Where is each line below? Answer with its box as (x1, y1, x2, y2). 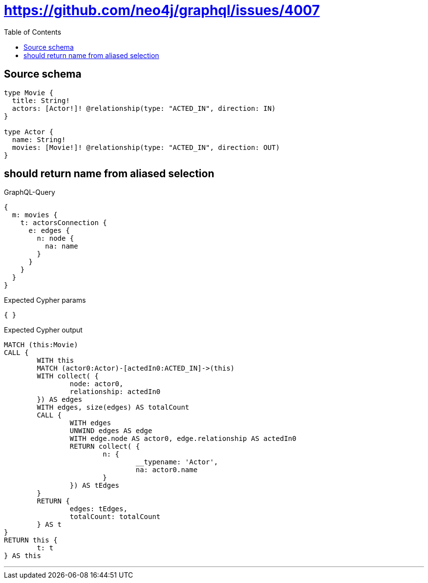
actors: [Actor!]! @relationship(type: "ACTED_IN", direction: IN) (12, 104, 276, 112)
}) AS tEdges (69, 481, 120, 490)
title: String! (12, 96, 70, 104)
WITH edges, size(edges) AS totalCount (37, 403, 190, 412)
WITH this (37, 356, 74, 365)
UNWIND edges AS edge (69, 427, 152, 435)
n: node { (37, 234, 74, 243)
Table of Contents (4, 27, 62, 36)
